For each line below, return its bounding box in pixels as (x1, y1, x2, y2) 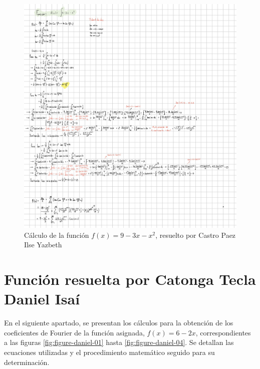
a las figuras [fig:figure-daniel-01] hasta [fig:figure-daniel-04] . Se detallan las (4, 337, 234, 347)
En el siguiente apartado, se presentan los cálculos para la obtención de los (4, 317, 233, 328)
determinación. (4, 356, 50, 367)
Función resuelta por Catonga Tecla (4, 269, 256, 289)
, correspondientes (195, 327, 251, 337)
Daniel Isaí (4, 288, 80, 309)
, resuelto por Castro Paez (155, 229, 236, 240)
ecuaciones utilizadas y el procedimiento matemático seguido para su (4, 347, 215, 357)
